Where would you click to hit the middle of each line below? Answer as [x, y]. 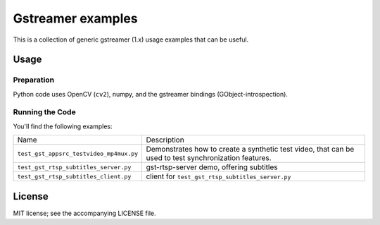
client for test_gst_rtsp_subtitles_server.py [218, 176]
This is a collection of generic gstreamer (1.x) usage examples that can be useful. [131, 39]
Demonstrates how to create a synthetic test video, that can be [250, 150]
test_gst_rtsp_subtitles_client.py [74, 176]
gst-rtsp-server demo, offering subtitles [212, 167]
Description [165, 140]
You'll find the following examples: [63, 126]
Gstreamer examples [75, 18]
